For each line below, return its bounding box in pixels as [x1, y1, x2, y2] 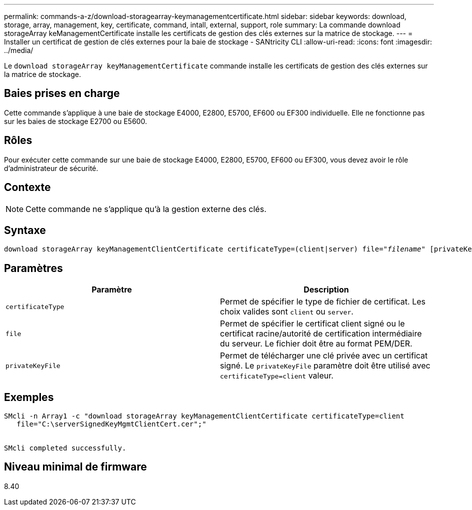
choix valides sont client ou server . [220, 306, 353, 317]
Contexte [4, 181, 51, 194]
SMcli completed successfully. [4, 444, 126, 452]
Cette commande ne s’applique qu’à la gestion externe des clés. [25, 203, 266, 214]
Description [303, 284, 349, 295]
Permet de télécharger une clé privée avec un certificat [220, 350, 428, 361]
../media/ [4, 46, 33, 54]
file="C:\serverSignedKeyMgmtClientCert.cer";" [16, 420, 206, 428]
